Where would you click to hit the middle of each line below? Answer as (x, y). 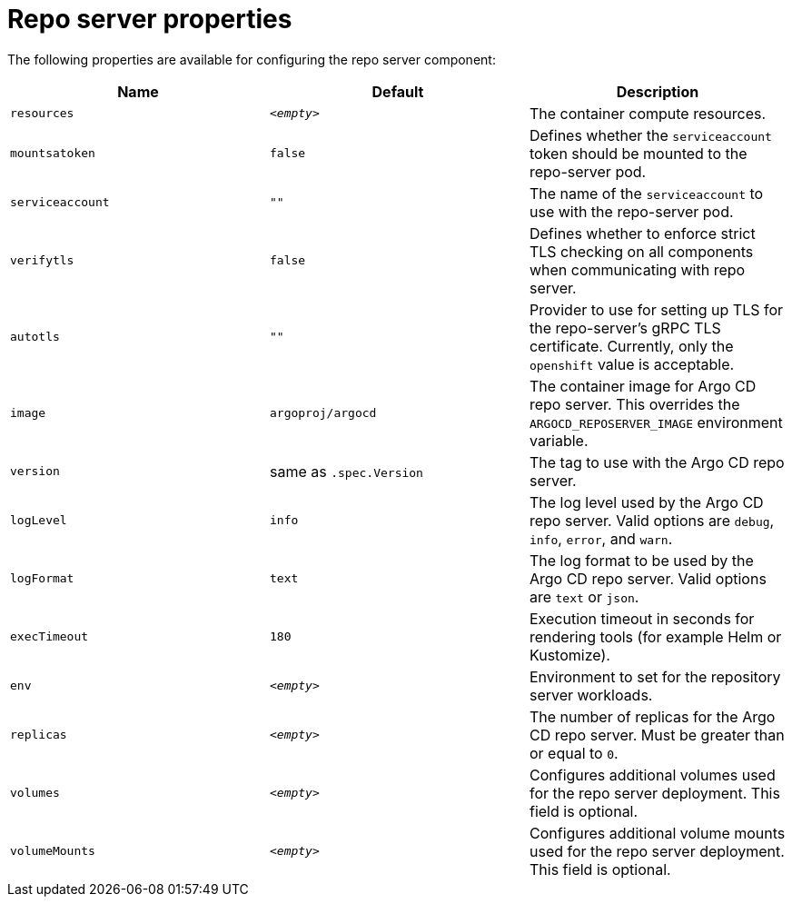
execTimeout (49, 637)
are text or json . (584, 596)
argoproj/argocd (323, 413)
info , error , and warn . (601, 538)
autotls (35, 337)
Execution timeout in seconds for (642, 618)
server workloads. (591, 695)
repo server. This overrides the (634, 404)
